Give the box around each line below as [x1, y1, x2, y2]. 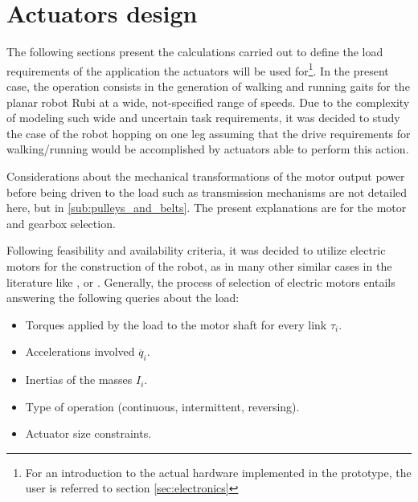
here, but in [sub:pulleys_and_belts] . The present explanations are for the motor [6, 199, 407, 216]
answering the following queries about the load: [6, 289, 240, 306]
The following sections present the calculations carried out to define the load [6, 43, 383, 60]
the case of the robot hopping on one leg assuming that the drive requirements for [6, 124, 411, 141]
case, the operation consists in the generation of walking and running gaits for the [6, 77, 410, 94]
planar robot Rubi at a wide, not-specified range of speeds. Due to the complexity [6, 93, 410, 110]
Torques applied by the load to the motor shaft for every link [25, 316, 327, 333]
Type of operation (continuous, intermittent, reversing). [25, 398, 300, 414]
